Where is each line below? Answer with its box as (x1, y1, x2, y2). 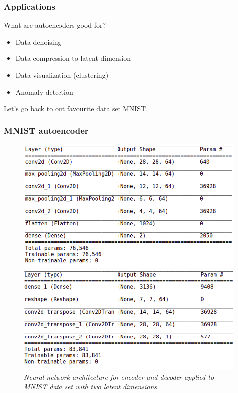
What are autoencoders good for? (4, 20, 106, 30)
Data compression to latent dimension (15, 53, 131, 63)
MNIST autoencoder (4, 124, 89, 136)
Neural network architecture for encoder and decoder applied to (24, 371, 214, 382)
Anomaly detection (15, 86, 73, 97)
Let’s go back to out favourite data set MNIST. (4, 103, 148, 113)
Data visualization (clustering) (15, 70, 109, 80)
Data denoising (15, 36, 61, 47)
